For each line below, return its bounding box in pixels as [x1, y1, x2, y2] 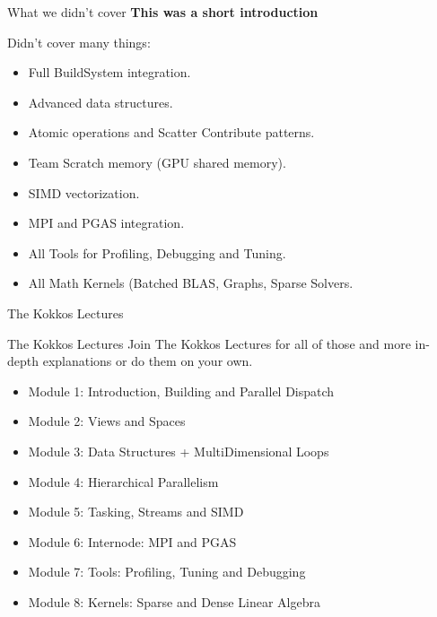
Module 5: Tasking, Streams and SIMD [28, 502, 244, 521]
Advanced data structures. [28, 92, 173, 111]
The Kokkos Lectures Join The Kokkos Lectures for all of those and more [7, 334, 411, 352]
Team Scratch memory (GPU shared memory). [28, 152, 286, 171]
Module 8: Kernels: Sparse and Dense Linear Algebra [28, 592, 320, 611]
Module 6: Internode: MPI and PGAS [28, 532, 237, 551]
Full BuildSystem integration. [28, 63, 191, 82]
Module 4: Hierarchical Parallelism [28, 472, 219, 491]
